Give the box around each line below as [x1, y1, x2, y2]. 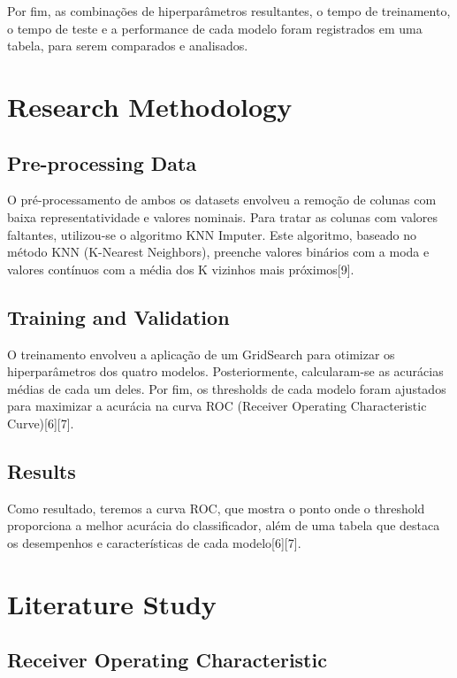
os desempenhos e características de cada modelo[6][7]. [7, 533, 301, 551]
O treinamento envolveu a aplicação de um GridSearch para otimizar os [7, 344, 395, 363]
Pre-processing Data [7, 149, 197, 176]
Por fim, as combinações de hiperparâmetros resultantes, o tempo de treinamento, [7, 2, 451, 19]
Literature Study [7, 585, 217, 621]
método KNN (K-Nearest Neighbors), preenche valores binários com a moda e [7, 243, 430, 261]
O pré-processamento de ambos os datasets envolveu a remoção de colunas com [7, 190, 437, 209]
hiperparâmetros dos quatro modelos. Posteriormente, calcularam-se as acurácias [7, 362, 444, 381]
